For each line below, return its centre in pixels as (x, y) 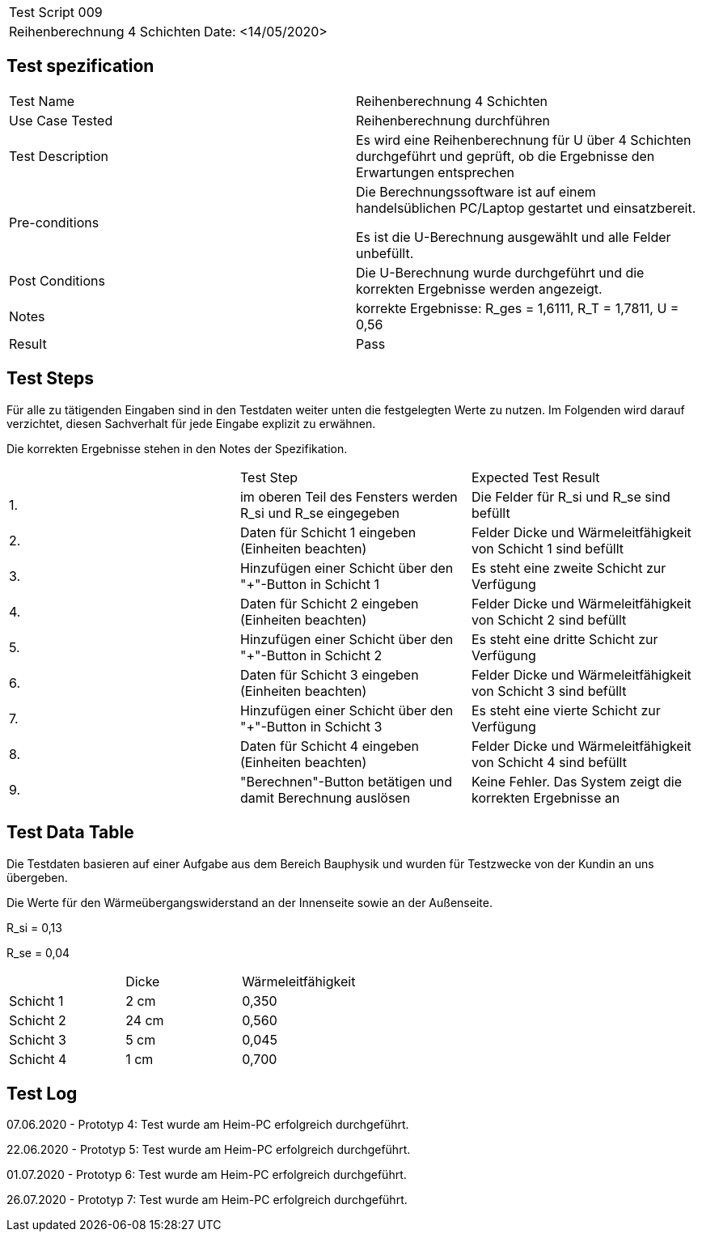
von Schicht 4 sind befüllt (549, 762)
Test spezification (80, 66)
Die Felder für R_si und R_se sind (571, 496)
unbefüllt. (385, 253)
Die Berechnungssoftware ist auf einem (476, 191)
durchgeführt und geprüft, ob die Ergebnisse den (505, 156)
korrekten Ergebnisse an (546, 797)
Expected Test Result (535, 477)
